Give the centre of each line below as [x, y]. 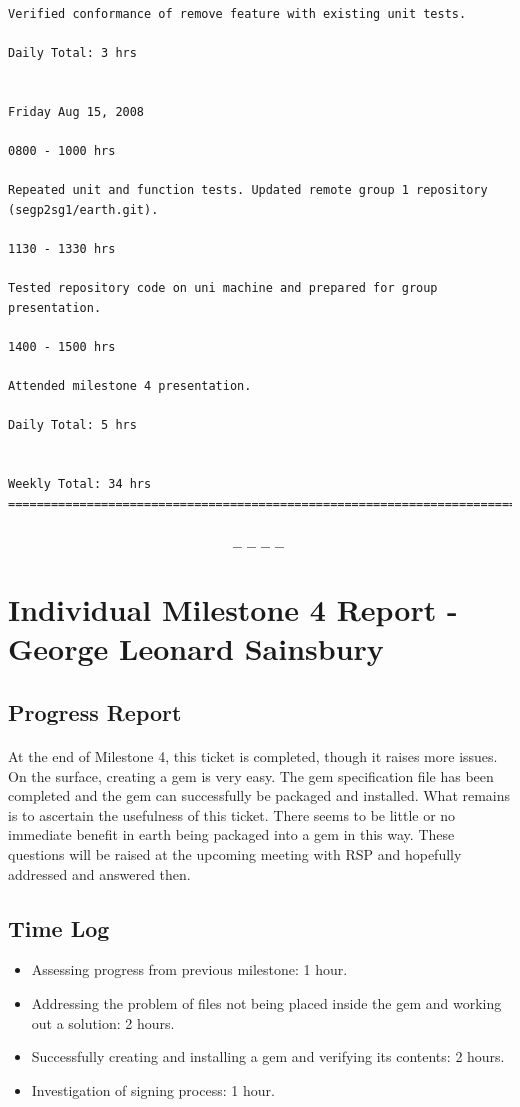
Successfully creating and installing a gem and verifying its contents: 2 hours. [268, 1056]
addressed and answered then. [99, 873]
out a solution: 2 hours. [103, 1022]
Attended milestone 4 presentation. [130, 386]
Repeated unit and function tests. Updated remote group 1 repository [248, 190]
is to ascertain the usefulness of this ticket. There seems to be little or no [232, 814]
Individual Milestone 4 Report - [233, 609]
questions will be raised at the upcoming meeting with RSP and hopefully [235, 853]
